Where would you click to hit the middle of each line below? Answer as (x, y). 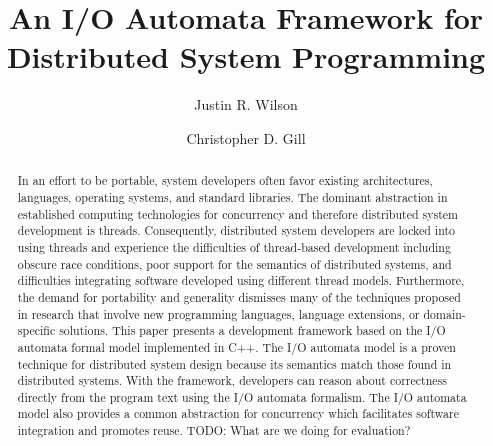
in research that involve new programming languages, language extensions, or (218, 313)
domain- (444, 313)
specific (36, 330)
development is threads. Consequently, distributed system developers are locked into (236, 230)
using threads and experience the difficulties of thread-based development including (234, 246)
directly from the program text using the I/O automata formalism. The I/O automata (242, 396)
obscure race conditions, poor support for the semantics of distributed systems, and (234, 263)
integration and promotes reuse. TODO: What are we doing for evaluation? (214, 430)
